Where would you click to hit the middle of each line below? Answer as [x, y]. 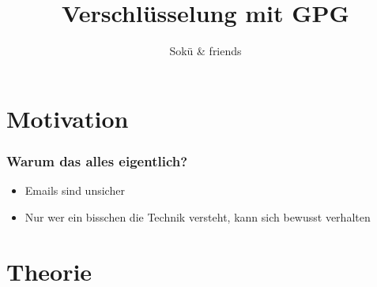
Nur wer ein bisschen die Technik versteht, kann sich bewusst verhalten [198, 216]
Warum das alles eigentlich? [97, 160]
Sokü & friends [205, 51]
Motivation [68, 118]
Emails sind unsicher [75, 190]
